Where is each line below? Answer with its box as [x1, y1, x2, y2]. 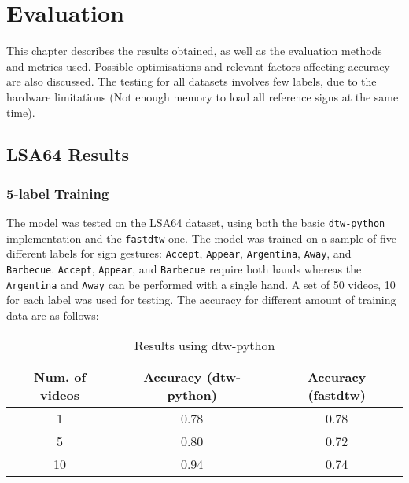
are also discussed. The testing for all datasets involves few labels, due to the [6, 73, 377, 90]
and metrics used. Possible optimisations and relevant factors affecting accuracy [6, 57, 390, 74]
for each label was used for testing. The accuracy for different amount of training [6, 291, 396, 308]
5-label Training [6, 183, 109, 203]
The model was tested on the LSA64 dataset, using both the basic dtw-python [6, 214, 385, 231]
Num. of [34, 367, 87, 386]
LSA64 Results [6, 142, 130, 166]
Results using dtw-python [134, 335, 275, 354]
